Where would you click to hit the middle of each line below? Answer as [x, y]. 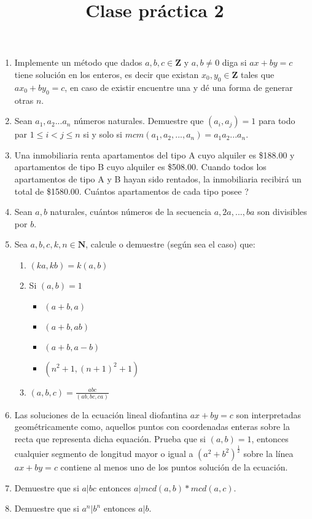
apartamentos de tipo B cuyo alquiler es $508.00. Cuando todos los [140, 167]
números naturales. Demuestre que [139, 121]
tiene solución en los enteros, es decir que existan [107, 74]
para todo [277, 121]
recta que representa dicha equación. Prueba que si [110, 439]
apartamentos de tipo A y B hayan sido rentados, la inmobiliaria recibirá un [158, 178]
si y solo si [103, 134]
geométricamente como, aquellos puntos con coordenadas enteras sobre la [152, 427]
